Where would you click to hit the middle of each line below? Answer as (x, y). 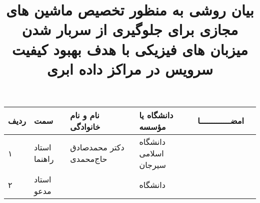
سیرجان (153, 164)
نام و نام (85, 115)
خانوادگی (85, 126)
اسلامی (151, 153)
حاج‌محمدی (89, 159)
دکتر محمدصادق (97, 147)
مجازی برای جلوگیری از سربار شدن (130, 29)
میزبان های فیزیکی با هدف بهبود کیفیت (130, 49)
